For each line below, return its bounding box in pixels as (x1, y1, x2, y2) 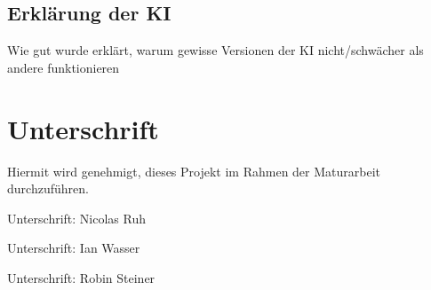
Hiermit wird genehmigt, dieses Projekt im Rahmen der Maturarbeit (7, 161, 381, 180)
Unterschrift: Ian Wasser (7, 239, 140, 257)
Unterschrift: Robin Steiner (7, 268, 156, 286)
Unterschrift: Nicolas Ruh (7, 208, 146, 227)
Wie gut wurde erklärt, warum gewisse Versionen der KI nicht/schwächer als (7, 41, 424, 59)
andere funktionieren (7, 58, 120, 76)
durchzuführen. (7, 179, 89, 198)
